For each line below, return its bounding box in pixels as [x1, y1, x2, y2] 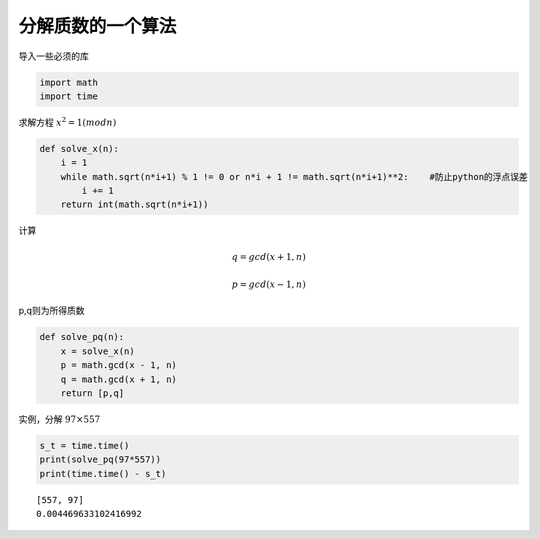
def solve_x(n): [39, 143, 120, 154]
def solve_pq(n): [39, 331, 125, 343]
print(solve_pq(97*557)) [39, 454, 162, 465]
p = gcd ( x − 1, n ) [231, 279, 307, 290]
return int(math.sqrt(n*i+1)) [60, 199, 209, 210]
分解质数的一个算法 [18, 15, 177, 37]
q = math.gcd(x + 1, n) [60, 373, 177, 385]
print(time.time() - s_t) [39, 468, 167, 479]
